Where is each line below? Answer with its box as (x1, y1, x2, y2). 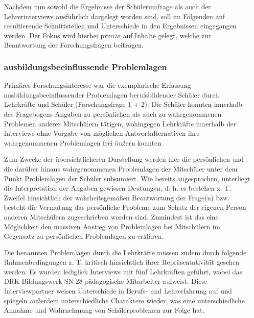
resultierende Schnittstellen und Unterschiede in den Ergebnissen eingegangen (4, 21, 237, 31)
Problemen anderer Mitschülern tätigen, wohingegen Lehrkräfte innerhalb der (4, 118, 236, 128)
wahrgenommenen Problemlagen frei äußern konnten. (4, 137, 163, 147)
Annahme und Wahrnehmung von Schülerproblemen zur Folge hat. (4, 305, 205, 315)
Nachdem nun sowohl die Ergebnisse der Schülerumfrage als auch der (4, 1, 211, 11)
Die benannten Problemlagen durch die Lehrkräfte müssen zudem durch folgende (4, 247, 247, 257)
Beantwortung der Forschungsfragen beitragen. (4, 40, 144, 50)
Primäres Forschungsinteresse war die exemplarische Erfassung (4, 80, 191, 90)
